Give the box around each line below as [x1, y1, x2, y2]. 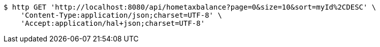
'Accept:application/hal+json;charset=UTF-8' [20, 19, 205, 27]
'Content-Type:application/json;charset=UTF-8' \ [20, 11, 222, 19]
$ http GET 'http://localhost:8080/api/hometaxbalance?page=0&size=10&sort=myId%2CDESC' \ [4, 3, 376, 11]
